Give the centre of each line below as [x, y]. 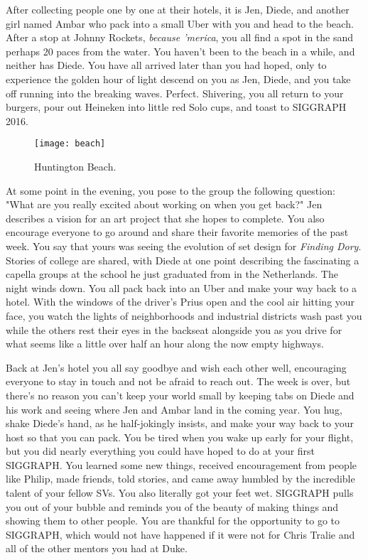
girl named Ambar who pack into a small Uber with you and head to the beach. [180, 23]
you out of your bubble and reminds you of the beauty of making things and [172, 506]
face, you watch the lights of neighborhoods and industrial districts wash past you [184, 315]
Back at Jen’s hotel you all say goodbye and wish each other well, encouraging [176, 367]
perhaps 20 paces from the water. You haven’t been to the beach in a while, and [180, 51]
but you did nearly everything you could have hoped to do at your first [161, 451]
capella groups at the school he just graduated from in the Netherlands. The [172, 274]
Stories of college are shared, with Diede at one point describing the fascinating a [183, 260]
